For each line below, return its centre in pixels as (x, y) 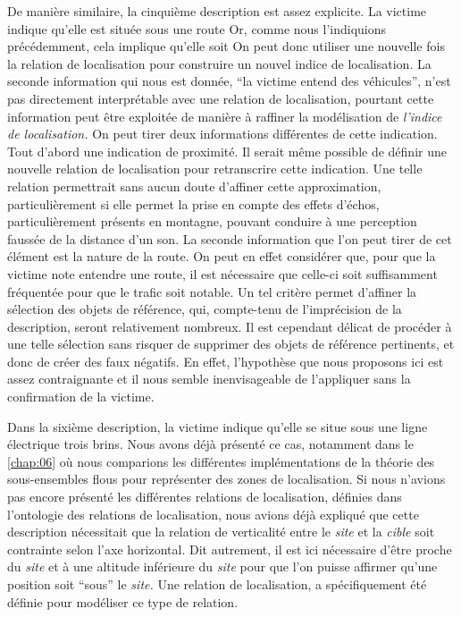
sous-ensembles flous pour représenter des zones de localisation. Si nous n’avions (226, 479)
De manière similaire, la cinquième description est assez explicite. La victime (217, 11)
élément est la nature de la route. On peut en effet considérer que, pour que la (222, 256)
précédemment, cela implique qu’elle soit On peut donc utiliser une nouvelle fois (226, 46)
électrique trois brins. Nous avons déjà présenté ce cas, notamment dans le (210, 444)
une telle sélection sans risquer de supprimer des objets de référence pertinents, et (231, 344)
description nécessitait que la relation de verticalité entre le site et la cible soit (221, 532)
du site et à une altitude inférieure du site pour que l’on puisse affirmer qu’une (222, 566)
